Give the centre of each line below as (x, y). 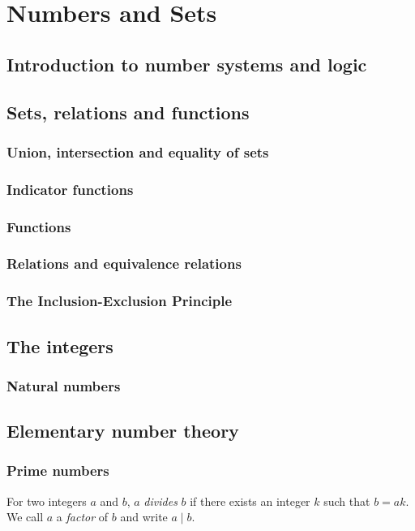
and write (144, 517)
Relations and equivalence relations (124, 263)
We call (25, 517)
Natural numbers (64, 385)
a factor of (82, 517)
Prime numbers (58, 471)
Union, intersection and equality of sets (138, 151)
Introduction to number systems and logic (187, 64)
